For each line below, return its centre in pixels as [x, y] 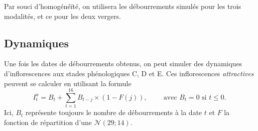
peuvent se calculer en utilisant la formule [68, 83]
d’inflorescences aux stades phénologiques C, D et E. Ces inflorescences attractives [129, 73]
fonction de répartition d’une [48, 122]
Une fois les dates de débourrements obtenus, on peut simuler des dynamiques [123, 64]
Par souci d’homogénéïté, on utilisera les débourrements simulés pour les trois [123, 6]
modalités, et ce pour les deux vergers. [63, 16]
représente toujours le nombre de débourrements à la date [114, 112]
